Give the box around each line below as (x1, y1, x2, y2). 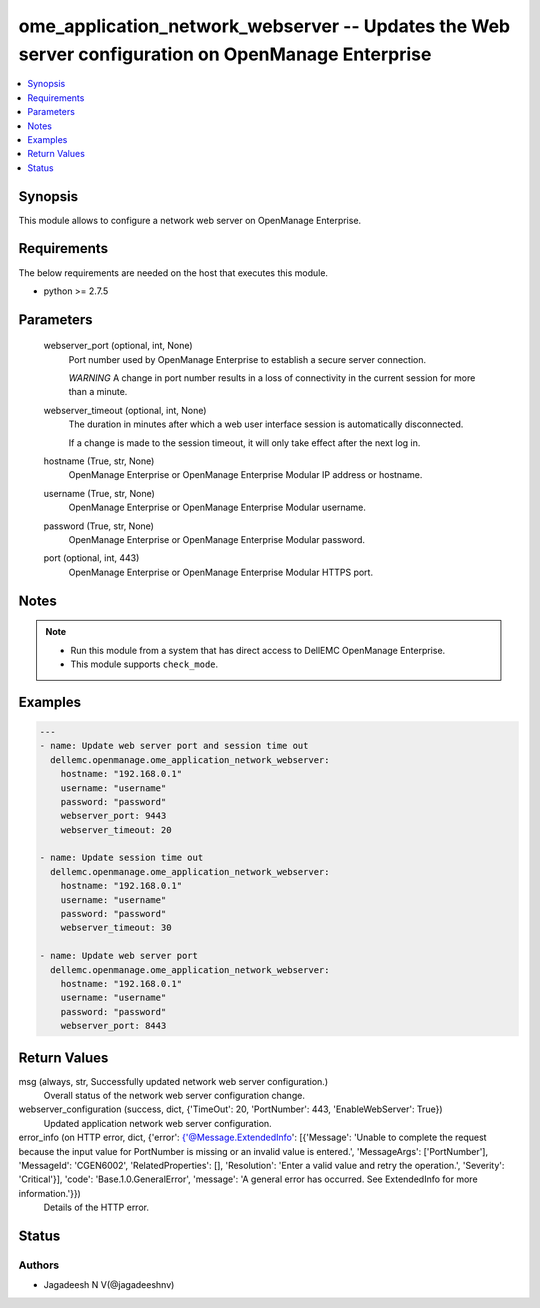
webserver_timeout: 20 (60, 824, 172, 835)
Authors (18, 1258, 60, 1272)
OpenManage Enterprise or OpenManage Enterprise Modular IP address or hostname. (68, 469, 423, 481)
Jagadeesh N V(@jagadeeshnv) (43, 1279, 175, 1291)
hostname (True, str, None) (43, 455, 155, 467)
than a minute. (68, 386, 128, 398)
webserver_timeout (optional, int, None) (43, 404, 207, 416)
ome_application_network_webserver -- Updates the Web (18, 15, 510, 37)
